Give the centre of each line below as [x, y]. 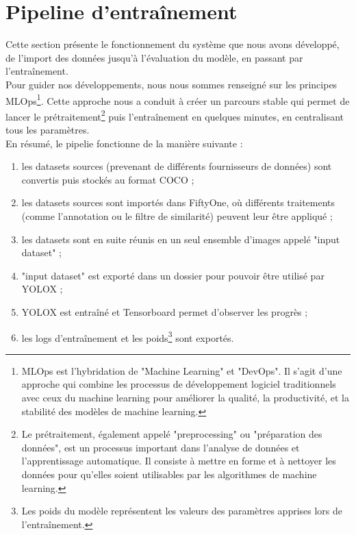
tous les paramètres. [48, 129]
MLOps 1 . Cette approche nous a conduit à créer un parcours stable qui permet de [178, 99]
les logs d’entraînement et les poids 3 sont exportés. [128, 336]
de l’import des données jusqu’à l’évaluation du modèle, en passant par [154, 57]
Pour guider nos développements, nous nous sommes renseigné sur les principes [171, 84]
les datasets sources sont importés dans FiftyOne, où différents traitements [178, 202]
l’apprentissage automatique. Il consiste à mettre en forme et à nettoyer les [179, 461]
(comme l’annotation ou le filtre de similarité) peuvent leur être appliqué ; [177, 215]
